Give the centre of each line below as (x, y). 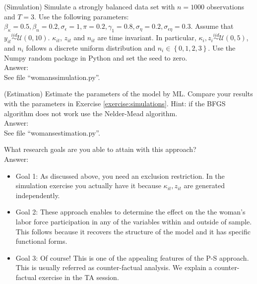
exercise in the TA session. (79, 277)
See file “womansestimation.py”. (52, 132)
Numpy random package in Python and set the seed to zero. (96, 57)
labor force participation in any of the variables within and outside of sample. (134, 221)
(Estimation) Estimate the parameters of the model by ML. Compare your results (128, 94)
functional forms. (41, 241)
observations (225, 6)
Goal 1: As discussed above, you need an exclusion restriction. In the (120, 176)
